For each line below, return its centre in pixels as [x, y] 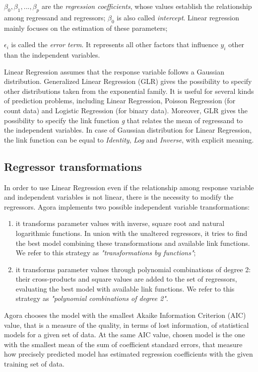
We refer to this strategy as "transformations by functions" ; [106, 253]
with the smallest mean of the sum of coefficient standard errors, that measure [123, 344]
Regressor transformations [73, 166]
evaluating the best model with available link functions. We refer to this [125, 288]
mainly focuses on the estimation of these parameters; [86, 28]
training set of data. [34, 364]
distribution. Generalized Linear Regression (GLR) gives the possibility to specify [128, 81]
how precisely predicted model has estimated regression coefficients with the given [129, 354]
